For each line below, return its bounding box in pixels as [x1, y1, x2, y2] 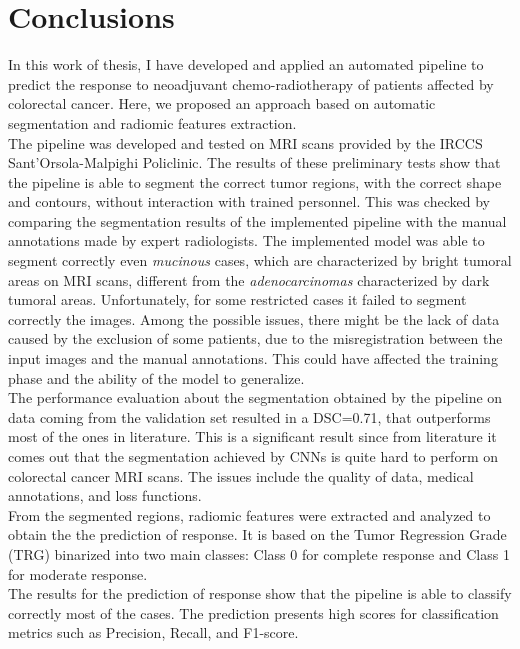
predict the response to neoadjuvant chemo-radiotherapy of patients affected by [8, 73, 494, 94]
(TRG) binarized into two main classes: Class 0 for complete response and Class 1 [8, 543, 510, 564]
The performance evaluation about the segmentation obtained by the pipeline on [8, 387, 503, 408]
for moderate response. [8, 563, 148, 584]
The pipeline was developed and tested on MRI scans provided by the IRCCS [8, 132, 483, 153]
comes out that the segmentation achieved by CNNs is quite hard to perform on [8, 446, 498, 466]
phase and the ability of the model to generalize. [8, 367, 305, 388]
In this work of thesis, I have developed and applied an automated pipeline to [8, 54, 484, 75]
